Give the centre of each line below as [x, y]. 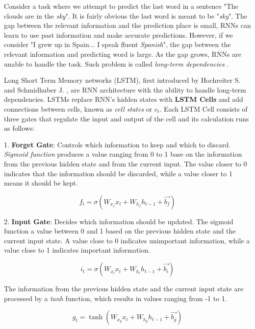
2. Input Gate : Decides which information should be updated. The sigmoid [119, 221]
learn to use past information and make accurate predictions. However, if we [119, 35]
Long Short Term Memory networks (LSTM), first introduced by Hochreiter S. [122, 80]
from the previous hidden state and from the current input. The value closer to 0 [126, 163]
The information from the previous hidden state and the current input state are [124, 289]
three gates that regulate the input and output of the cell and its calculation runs [127, 118]
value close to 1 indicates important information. [77, 250]
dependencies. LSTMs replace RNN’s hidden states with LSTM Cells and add [124, 99]
